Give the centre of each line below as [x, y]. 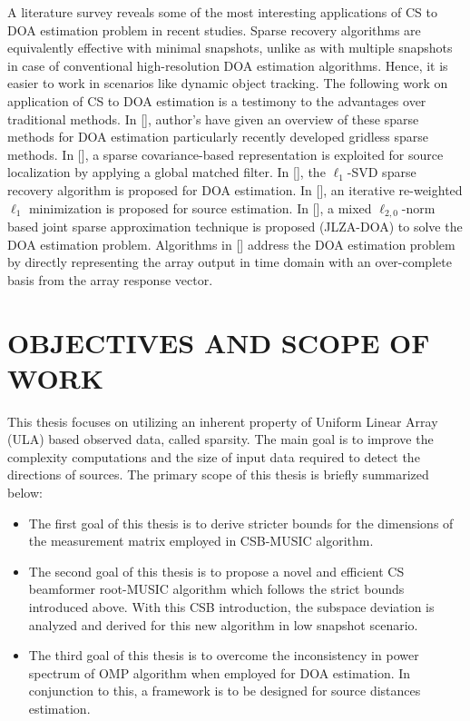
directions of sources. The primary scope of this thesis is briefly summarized [218, 474]
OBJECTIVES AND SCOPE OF [219, 342]
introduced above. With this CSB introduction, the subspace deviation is [231, 607]
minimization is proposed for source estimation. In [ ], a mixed [200, 207]
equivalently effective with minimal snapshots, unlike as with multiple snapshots [230, 48]
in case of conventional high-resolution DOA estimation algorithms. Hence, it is [228, 65]
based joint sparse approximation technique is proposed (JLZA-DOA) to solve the [235, 226]
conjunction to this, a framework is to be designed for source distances [225, 691]
